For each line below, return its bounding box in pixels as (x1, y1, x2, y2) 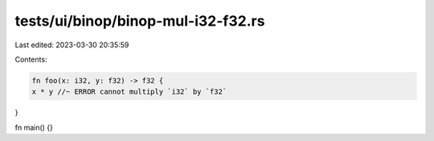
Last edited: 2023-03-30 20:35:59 (14, 40, 129, 50)
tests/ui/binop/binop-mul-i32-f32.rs (14, 12, 265, 30)
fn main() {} (14, 123, 54, 132)
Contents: (14, 54, 47, 64)
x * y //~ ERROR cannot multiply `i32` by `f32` (31, 87, 227, 96)
